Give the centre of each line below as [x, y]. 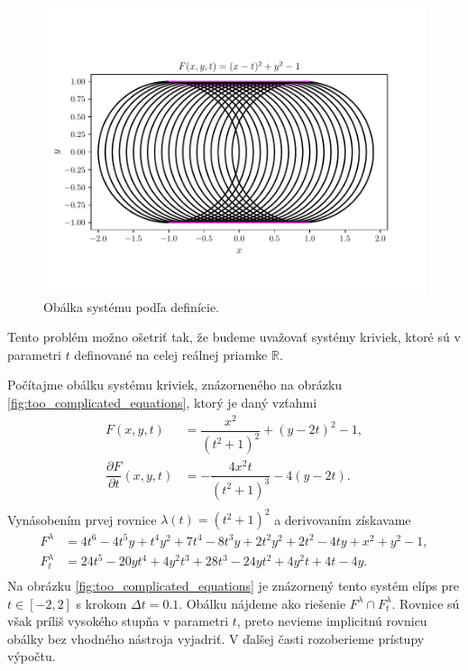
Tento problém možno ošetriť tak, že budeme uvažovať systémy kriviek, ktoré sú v [234, 337]
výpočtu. [32, 656]
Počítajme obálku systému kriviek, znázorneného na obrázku [175, 385]
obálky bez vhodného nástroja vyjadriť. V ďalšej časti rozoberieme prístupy [216, 638]
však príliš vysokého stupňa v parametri [118, 621]
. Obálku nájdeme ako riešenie [262, 603]
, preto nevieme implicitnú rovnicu [332, 621]
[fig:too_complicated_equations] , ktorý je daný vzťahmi [162, 402]
